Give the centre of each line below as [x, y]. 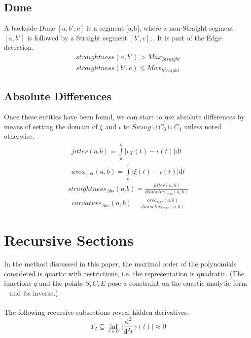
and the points [61, 283]
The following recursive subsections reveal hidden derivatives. [97, 312]
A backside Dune [30, 28]
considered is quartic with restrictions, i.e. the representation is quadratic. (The [124, 273]
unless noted [203, 126]
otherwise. [19, 136]
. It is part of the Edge [187, 37]
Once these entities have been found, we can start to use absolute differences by [125, 117]
